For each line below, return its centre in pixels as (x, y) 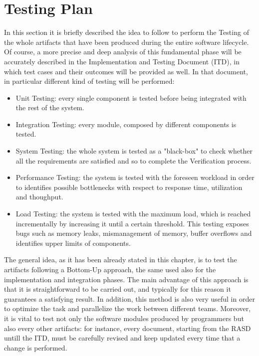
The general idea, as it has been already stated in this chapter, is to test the (121, 260)
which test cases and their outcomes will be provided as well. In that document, (126, 71)
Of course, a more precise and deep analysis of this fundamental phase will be (123, 52)
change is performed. (36, 347)
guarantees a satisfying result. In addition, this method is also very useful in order (129, 298)
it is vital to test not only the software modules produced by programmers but (124, 318)
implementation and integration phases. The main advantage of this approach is (126, 279)
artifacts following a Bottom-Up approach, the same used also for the (110, 269)
